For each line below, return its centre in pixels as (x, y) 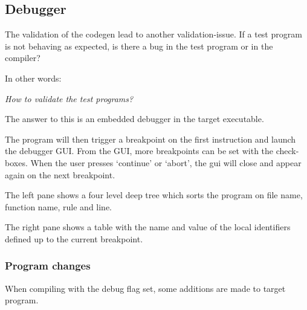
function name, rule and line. (59, 206)
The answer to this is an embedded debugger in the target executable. (134, 119)
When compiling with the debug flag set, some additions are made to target (145, 288)
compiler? (23, 58)
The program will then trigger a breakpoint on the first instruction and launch (150, 139)
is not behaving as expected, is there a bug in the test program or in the (139, 46)
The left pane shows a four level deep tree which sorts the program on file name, (154, 195)
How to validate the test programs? (69, 98)
